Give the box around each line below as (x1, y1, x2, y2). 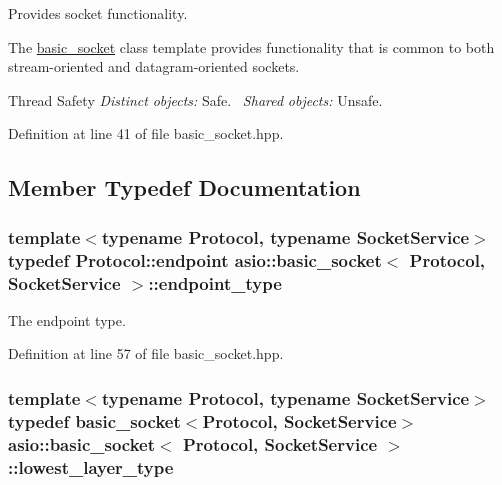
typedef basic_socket (8, 408, 181, 433)
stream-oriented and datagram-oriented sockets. (8, 56, 300, 77)
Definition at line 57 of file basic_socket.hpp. (8, 343, 284, 364)
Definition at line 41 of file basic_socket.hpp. (8, 123, 284, 144)
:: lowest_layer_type (8, 454, 174, 479)
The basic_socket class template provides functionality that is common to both (8, 36, 495, 57)
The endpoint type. (8, 309, 126, 330)
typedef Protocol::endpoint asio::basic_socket (8, 247, 382, 272)
